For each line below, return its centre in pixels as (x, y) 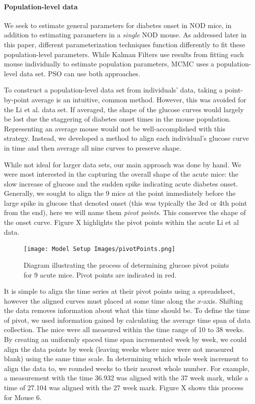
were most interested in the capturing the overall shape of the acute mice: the (121, 174)
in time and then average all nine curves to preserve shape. (93, 147)
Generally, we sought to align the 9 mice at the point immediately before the (120, 193)
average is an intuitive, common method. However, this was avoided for (139, 99)
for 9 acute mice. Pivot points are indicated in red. (100, 274)
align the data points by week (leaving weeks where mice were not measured (119, 349)
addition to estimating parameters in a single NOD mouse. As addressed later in (125, 35)
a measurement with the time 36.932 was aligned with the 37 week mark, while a (126, 378)
